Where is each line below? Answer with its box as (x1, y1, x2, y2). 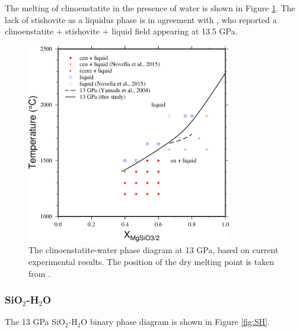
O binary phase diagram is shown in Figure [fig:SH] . (81, 315, 270, 328)
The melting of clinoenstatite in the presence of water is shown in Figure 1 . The (5, 2, 295, 14)
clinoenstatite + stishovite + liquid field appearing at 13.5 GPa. (5, 25, 238, 37)
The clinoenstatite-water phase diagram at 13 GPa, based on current (28, 244, 279, 256)
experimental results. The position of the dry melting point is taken (28, 256, 275, 268)
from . (28, 267, 51, 279)
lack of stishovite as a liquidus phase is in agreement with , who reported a (5, 13, 277, 25)
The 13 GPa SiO (5, 315, 65, 328)
